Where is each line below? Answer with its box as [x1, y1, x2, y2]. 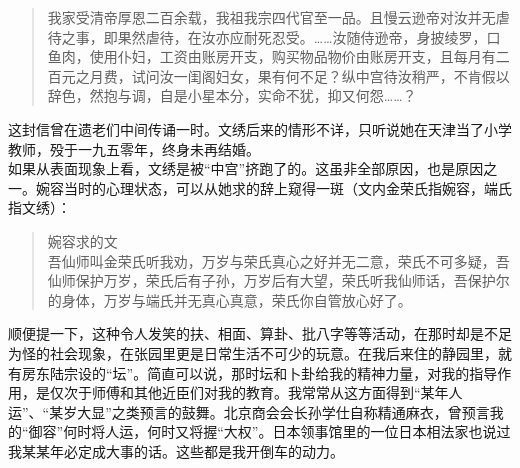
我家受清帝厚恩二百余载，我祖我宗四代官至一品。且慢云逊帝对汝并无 [47, 7, 496, 27]
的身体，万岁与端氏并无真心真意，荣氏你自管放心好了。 [47, 289, 412, 310]
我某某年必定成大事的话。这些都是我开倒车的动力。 [8, 440, 344, 461]
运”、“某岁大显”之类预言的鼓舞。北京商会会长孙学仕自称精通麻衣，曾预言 [8, 401, 490, 422]
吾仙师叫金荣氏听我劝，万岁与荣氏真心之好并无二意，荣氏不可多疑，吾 [47, 250, 510, 271]
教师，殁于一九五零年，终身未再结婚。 [8, 138, 260, 159]
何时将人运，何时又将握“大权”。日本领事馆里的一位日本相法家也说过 [63, 421, 511, 442]
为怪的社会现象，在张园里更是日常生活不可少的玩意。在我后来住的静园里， [8, 342, 498, 363]
